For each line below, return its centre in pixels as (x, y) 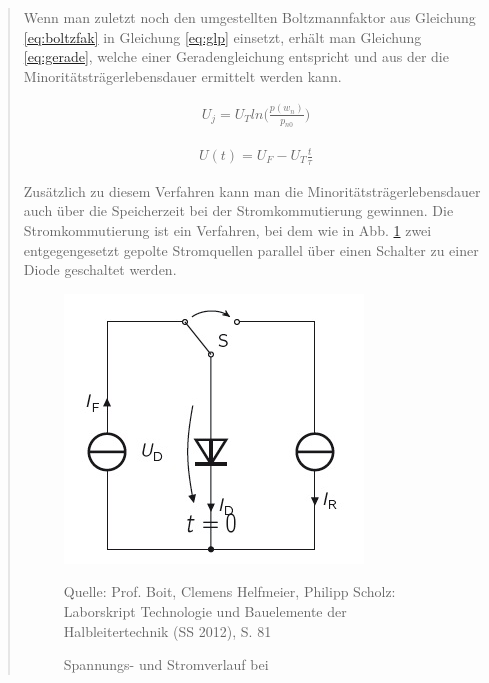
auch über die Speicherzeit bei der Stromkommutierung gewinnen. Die (238, 210)
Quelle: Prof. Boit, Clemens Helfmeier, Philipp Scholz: (229, 591)
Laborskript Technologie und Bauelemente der (205, 611)
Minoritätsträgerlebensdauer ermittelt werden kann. (182, 75)
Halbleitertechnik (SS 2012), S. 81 (167, 630)
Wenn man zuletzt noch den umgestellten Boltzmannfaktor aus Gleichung (249, 17)
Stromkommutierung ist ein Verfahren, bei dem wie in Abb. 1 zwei (227, 230)
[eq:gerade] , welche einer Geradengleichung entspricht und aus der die (236, 56)
